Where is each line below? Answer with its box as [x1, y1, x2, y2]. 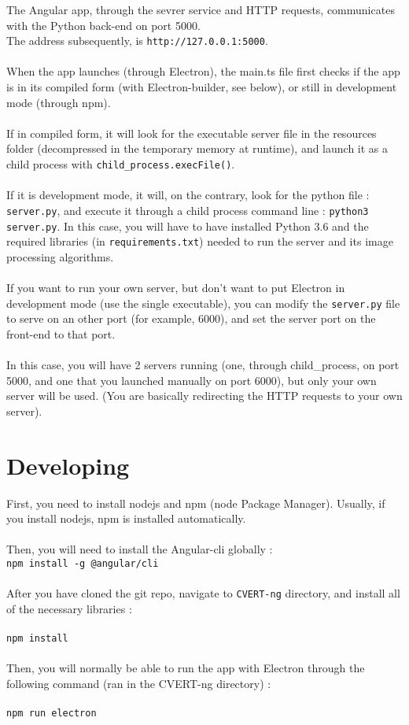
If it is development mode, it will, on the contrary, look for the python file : [6, 187, 370, 203]
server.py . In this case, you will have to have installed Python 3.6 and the [6, 217, 369, 234]
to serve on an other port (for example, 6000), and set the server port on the [6, 310, 376, 327]
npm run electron [6, 708, 97, 719]
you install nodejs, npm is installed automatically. [6, 510, 246, 527]
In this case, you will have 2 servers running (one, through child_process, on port [6, 357, 400, 373]
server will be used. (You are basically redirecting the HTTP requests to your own [6, 387, 403, 404]
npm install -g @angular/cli [6, 557, 159, 569]
